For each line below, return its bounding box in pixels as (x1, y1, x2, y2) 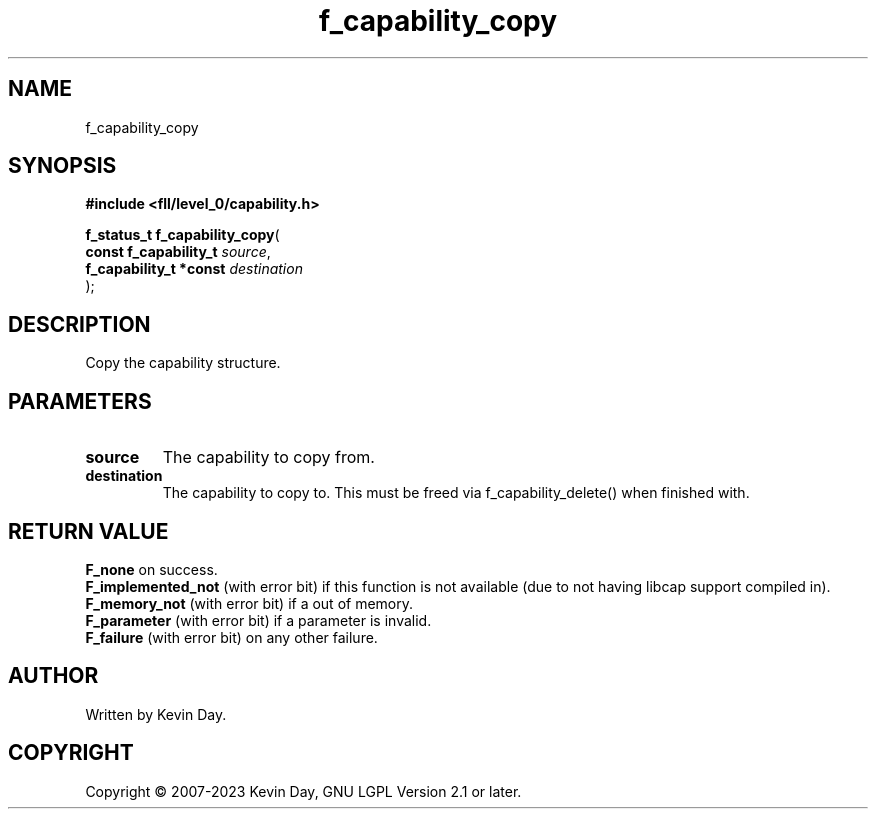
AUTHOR (8, 663, 99, 689)
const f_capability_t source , (85, 243, 271, 261)
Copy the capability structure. (85, 354, 281, 372)
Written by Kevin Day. (85, 705, 227, 723)
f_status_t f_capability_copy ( (85, 226, 280, 244)
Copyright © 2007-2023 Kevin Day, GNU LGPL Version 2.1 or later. (85, 782, 522, 800)
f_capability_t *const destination (85, 260, 303, 278)
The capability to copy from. (162, 447, 375, 468)
